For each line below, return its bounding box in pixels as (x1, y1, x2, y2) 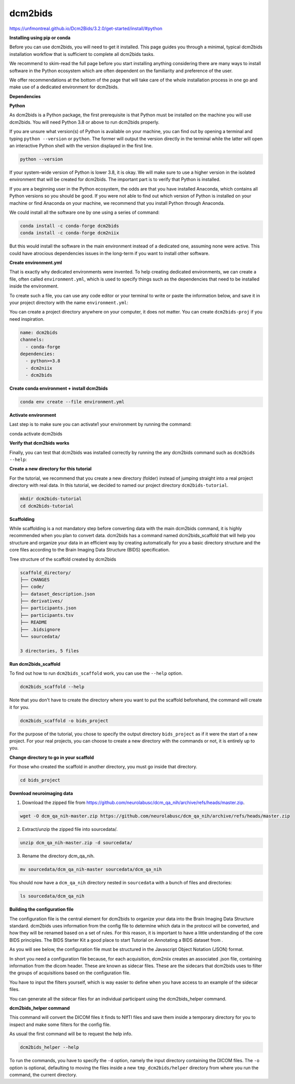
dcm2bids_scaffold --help (20, 684, 85, 690)
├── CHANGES (20, 577, 50, 582)
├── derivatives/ (20, 598, 63, 604)
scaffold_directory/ (20, 570, 71, 575)
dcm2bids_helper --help (20, 1044, 80, 1050)
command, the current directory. (9, 1071, 78, 1077)
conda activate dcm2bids (9, 430, 63, 437)
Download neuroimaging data (9, 790, 73, 796)
